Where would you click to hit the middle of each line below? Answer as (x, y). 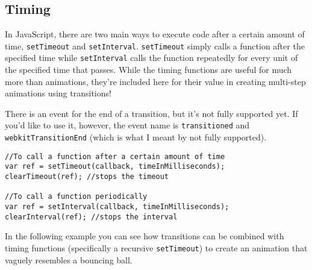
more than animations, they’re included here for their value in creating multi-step (155, 81)
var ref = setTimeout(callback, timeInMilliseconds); (115, 167)
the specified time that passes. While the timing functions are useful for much (148, 70)
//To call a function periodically (76, 197)
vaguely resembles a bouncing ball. (69, 259)
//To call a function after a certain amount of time (115, 156)
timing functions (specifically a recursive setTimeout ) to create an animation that (156, 247)
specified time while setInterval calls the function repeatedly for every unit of (151, 58)
